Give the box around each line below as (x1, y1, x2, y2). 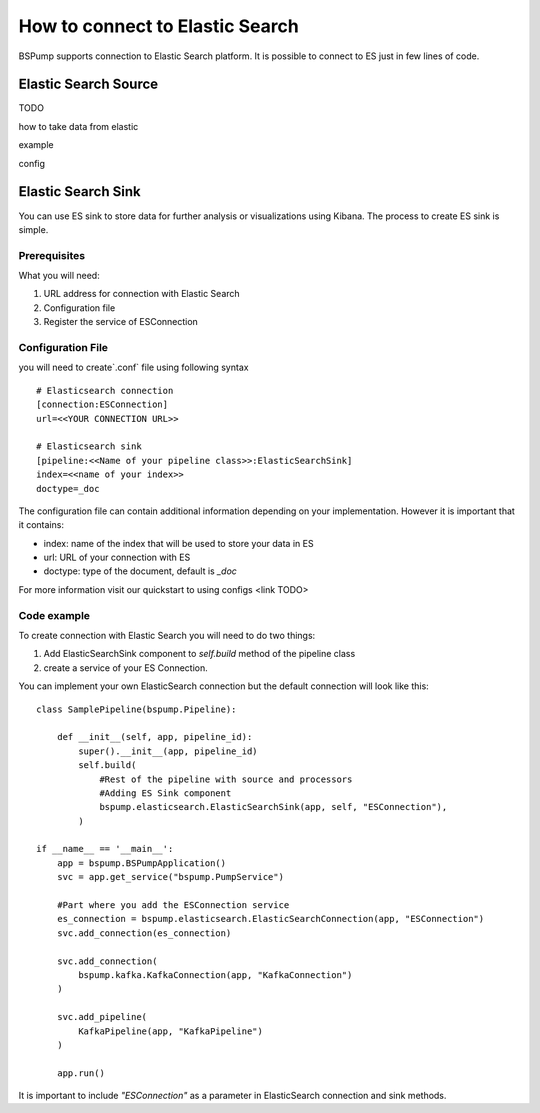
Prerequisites (18, 248, 85, 262)
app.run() (56, 1067, 105, 1079)
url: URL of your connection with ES (43, 551, 191, 564)
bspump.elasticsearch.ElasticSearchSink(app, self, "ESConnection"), (99, 801, 448, 813)
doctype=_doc (36, 483, 100, 494)
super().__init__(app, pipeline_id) (78, 745, 259, 757)
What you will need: (18, 270, 100, 282)
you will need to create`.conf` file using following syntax (18, 361, 249, 374)
